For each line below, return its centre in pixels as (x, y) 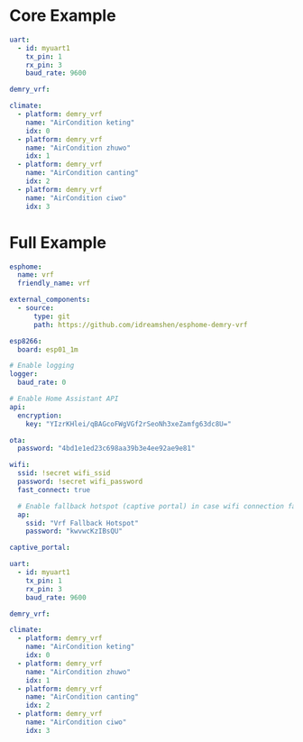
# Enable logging (42, 366)
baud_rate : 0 (42, 383)
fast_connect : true (54, 490)
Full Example (58, 242)
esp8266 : (26, 341)
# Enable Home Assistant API (64, 398)
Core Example (63, 16)
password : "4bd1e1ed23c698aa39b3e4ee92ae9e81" (106, 449)
